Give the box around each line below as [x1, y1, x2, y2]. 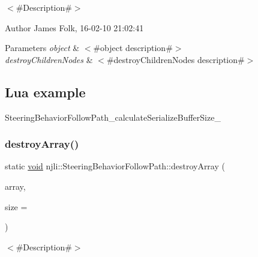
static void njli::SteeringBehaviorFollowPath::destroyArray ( [5, 160, 225, 172]
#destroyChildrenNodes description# [106, 53, 245, 65]
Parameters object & [5, 41, 80, 54]
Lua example [5, 82, 86, 101]
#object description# [93, 41, 173, 54]
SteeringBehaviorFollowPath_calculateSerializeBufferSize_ [5, 110, 221, 123]
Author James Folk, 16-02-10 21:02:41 [5, 21, 144, 34]
